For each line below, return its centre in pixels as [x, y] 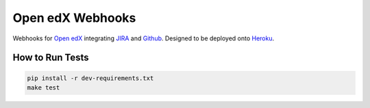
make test [44, 87]
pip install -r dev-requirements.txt [90, 78]
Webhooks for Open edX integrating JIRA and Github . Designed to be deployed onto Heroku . [144, 38]
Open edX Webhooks [74, 18]
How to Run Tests [51, 58]
